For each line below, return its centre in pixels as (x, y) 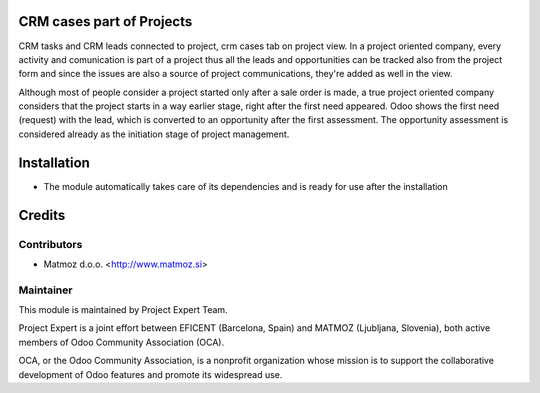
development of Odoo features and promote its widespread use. (150, 374)
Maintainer (45, 290)
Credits (42, 215)
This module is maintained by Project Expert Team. (123, 310)
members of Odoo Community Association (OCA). (121, 342)
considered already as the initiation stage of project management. (154, 134)
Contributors (50, 244)
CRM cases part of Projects (105, 21)
